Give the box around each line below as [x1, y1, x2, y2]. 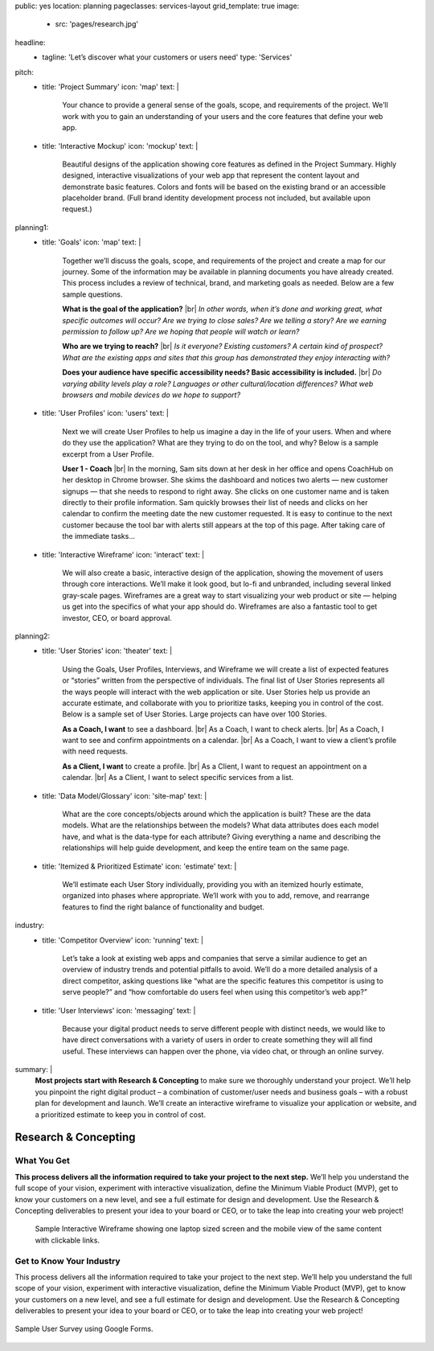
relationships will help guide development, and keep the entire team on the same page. [62, 843, 350, 852]
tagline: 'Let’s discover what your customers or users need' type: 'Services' [42, 52, 293, 62]
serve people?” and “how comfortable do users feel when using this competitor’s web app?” [62, 988, 367, 997]
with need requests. [62, 746, 129, 756]
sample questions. [62, 289, 124, 299]
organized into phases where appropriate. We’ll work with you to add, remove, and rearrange [62, 891, 370, 901]
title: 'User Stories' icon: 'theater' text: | [42, 646, 173, 655]
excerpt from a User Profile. [62, 449, 154, 458]
